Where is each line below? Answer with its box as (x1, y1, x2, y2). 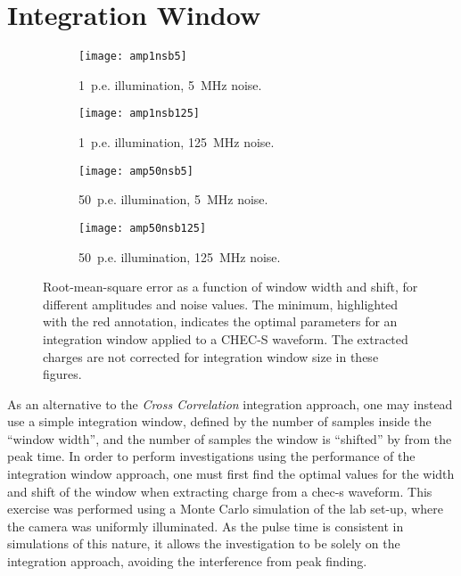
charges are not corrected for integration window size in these (43, 347, 379, 366)
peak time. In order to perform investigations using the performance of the (7, 447, 416, 465)
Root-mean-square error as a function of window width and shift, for (43, 277, 418, 296)
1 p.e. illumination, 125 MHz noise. (78, 133, 275, 152)
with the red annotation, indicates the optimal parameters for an (43, 312, 398, 331)
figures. (43, 365, 82, 383)
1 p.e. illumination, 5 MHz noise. (78, 75, 262, 94)
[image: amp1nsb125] (78, 107, 201, 120)
